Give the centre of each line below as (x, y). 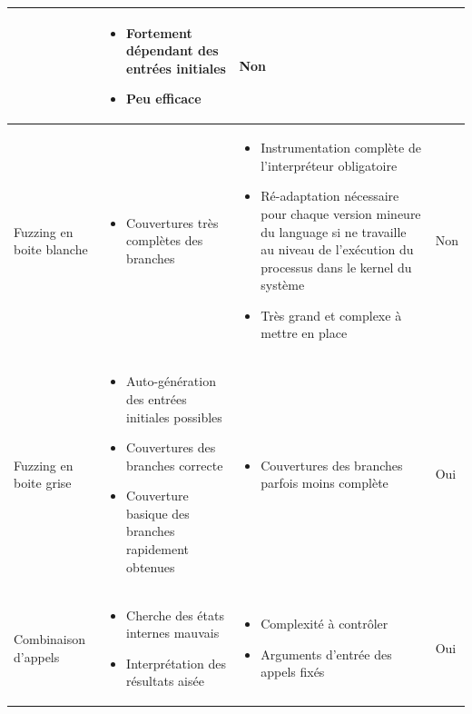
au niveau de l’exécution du (337, 249)
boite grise (43, 483)
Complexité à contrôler (324, 624)
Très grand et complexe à (331, 315)
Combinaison (50, 639)
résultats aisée (165, 681)
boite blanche (51, 249)
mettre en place (304, 333)
